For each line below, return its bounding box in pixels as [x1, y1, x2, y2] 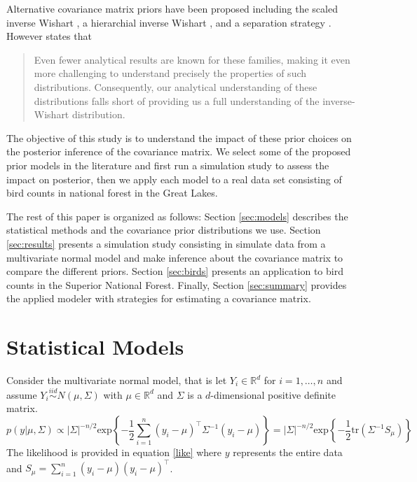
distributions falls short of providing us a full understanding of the [34, 93, 320, 108]
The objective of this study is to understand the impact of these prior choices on [6, 130, 352, 145]
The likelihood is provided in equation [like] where [6, 445, 222, 459]
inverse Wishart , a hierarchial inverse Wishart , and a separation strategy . [6, 15, 331, 29]
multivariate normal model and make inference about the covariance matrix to [6, 250, 343, 264]
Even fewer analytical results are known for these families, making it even [34, 52, 350, 66]
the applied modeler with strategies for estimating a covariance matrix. [6, 291, 311, 306]
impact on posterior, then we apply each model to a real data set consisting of [6, 171, 342, 186]
